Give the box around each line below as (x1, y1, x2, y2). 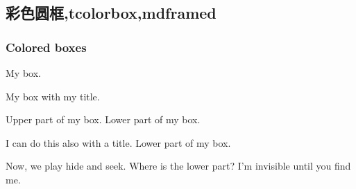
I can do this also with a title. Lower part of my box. (6, 135, 231, 150)
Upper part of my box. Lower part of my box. (6, 112, 201, 127)
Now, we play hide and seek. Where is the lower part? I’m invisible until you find (6, 159, 351, 173)
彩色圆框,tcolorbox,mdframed (6, 2, 217, 24)
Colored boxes (6, 38, 87, 55)
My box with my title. (6, 89, 100, 103)
